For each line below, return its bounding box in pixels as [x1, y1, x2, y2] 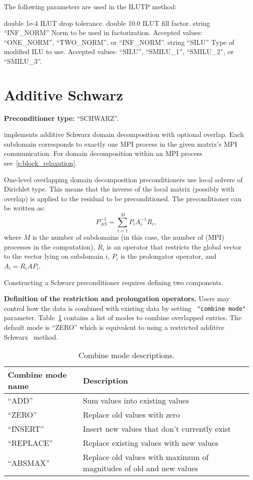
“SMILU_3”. [4, 56, 42, 66]
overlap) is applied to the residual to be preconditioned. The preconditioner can [4, 193, 242, 203]
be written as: [4, 203, 45, 213]
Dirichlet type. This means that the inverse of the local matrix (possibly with [4, 184, 235, 194]
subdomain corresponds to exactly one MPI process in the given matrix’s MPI [4, 138, 237, 149]
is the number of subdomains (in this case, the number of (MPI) [32, 232, 224, 242]
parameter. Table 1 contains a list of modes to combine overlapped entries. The [4, 312, 242, 323]
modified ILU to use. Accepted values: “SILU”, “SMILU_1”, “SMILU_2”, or [4, 46, 234, 57]
